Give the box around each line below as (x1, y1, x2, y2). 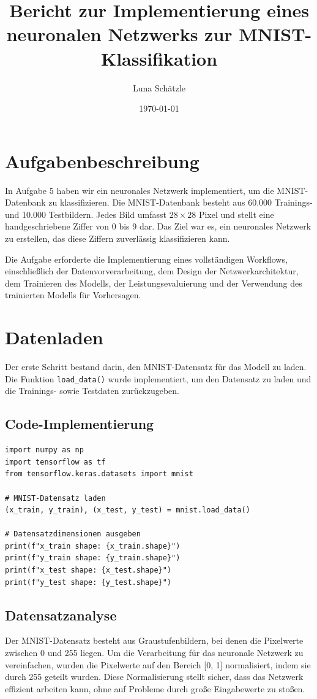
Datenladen (5, 325, 103, 350)
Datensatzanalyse (5, 605, 117, 624)
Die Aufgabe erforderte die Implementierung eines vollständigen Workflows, (5, 252, 288, 265)
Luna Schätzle (132, 81, 186, 94)
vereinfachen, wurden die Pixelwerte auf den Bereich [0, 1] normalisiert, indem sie (5, 658, 311, 671)
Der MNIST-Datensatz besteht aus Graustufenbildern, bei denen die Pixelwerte (5, 634, 304, 647)
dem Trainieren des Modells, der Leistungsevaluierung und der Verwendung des (5, 276, 302, 289)
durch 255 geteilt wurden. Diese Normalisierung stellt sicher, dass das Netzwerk (5, 670, 304, 683)
